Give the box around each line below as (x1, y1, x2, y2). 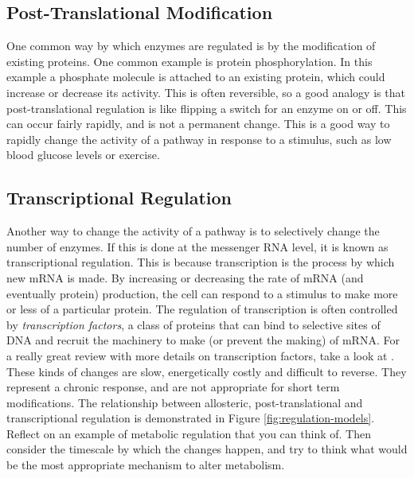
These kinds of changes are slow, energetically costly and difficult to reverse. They (6, 363, 407, 379)
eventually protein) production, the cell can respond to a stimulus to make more (6, 285, 398, 301)
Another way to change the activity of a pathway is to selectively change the (6, 223, 380, 239)
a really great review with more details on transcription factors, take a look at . (6, 347, 395, 363)
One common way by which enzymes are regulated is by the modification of (6, 37, 376, 54)
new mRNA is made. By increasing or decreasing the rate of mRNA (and (6, 269, 364, 286)
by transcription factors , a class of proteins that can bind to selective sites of (6, 316, 381, 332)
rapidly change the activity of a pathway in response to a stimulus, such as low (6, 130, 392, 147)
